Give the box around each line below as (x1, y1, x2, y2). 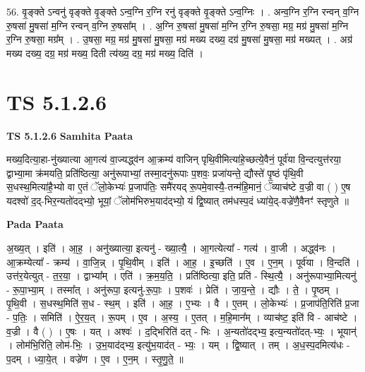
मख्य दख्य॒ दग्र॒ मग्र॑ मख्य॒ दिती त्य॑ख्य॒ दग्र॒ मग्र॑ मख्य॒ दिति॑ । (6, 45, 203, 60)
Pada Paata (6, 217, 64, 232)
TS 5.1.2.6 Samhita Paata (6, 128, 133, 143)
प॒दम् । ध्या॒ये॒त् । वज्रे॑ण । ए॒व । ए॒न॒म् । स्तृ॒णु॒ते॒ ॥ (6, 351, 184, 366)
